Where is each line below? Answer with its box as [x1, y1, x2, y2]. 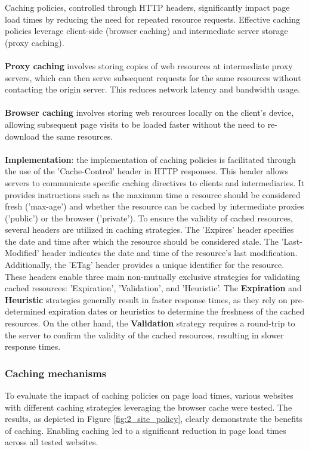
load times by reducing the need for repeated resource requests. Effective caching [5, 13, 300, 25]
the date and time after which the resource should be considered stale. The [5, 235, 279, 247]
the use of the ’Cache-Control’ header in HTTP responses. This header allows [5, 165, 289, 177]
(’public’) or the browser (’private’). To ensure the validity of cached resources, [5, 211, 293, 224]
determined [5, 305, 46, 318]
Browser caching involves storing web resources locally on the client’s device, [5, 106, 294, 119]
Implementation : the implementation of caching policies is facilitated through [5, 153, 296, 165]
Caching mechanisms [5, 365, 107, 380]
